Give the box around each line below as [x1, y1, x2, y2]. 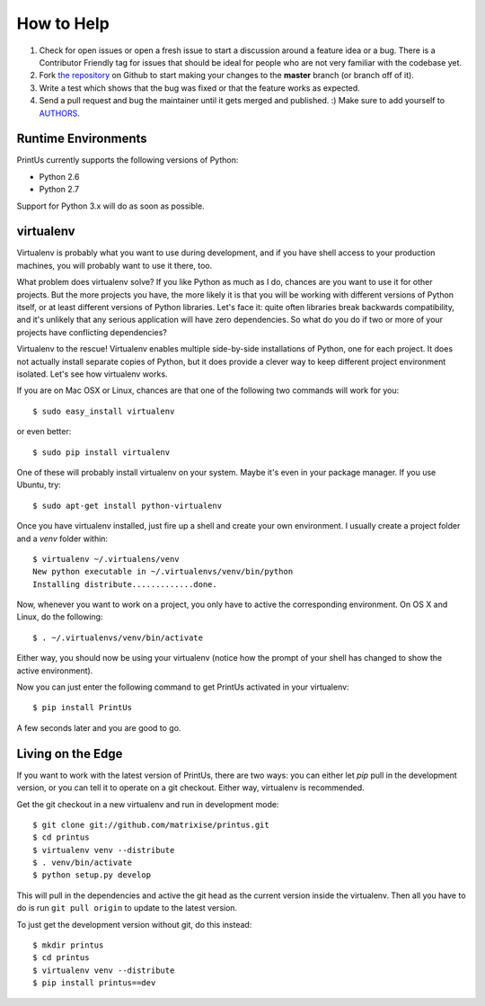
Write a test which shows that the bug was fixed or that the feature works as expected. [39, 82, 361, 93]
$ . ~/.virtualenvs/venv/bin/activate [32, 632, 204, 643]
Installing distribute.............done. [32, 579, 217, 589]
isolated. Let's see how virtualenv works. [16, 369, 168, 379]
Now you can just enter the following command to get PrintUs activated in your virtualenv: [16, 681, 349, 692]
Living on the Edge [16, 746, 123, 761]
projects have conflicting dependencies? [16, 326, 168, 337]
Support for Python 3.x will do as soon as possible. [16, 200, 206, 211]
